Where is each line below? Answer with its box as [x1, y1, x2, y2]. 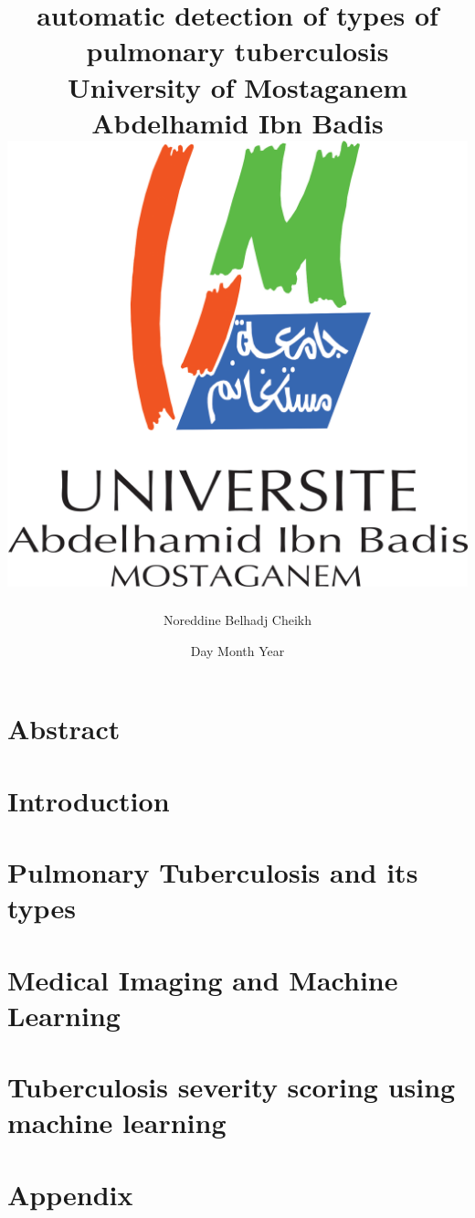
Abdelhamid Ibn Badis [91, 103, 384, 141]
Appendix [7, 1175, 133, 1213]
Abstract [7, 710, 121, 747]
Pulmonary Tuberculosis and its [7, 853, 418, 891]
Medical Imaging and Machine [7, 960, 398, 998]
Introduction [7, 781, 170, 819]
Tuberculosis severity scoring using [7, 1068, 456, 1106]
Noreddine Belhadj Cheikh [163, 610, 312, 630]
